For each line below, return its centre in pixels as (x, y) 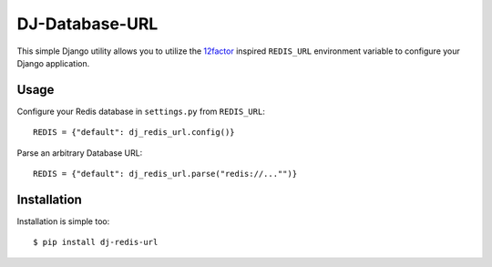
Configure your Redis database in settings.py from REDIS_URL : (141, 111)
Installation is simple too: (63, 221)
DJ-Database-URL (87, 24)
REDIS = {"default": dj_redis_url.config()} (134, 133)
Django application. (53, 63)
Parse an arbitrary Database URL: (80, 153)
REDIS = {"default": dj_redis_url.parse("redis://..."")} (165, 174)
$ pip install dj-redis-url (96, 242)
